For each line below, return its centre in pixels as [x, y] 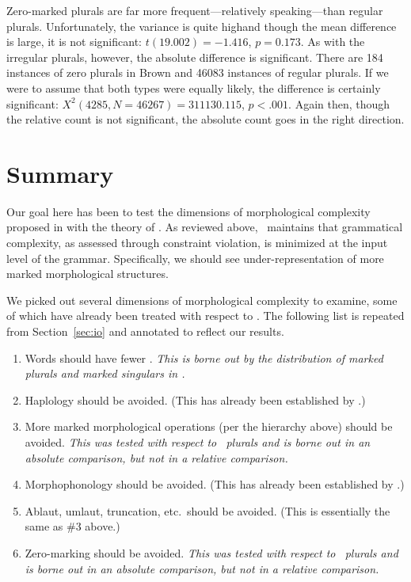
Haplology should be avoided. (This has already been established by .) [195, 399]
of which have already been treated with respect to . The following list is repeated [205, 316]
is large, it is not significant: [74, 42]
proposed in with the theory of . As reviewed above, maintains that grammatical [205, 227]
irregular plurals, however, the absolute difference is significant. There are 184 [195, 57]
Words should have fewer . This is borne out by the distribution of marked [204, 358]
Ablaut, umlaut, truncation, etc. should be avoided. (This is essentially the [207, 510]
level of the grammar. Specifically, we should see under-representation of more [195, 258]
